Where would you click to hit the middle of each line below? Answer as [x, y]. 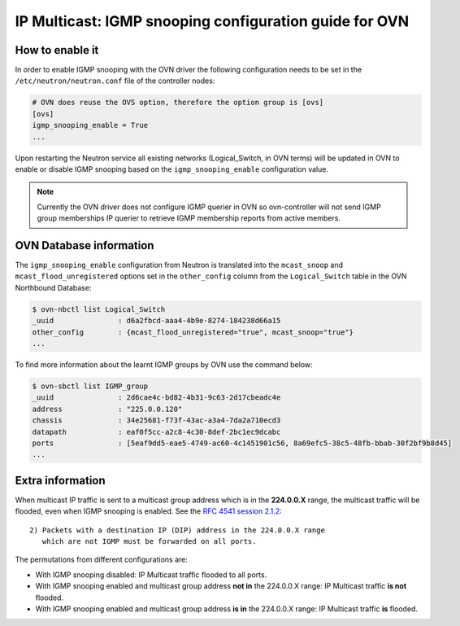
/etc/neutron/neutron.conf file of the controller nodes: [115, 81]
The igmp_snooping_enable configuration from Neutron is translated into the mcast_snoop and [179, 265]
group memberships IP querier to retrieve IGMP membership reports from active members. [189, 218]
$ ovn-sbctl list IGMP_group [90, 386]
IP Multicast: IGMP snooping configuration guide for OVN [212, 21]
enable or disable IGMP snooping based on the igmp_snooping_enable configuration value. [172, 169]
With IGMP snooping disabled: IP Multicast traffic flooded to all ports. [151, 575]
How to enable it [57, 50]
